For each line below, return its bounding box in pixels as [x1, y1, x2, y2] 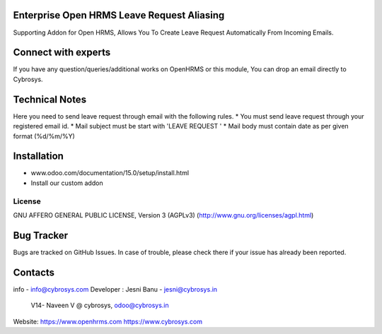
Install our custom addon [30, 179, 103, 187]
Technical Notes [13, 93, 87, 105]
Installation [13, 150, 64, 162]
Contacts [13, 266, 55, 278]
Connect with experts [13, 47, 111, 59]
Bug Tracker [13, 229, 69, 241]
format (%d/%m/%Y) [13, 131, 76, 141]
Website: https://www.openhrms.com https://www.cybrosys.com [13, 317, 203, 326]
